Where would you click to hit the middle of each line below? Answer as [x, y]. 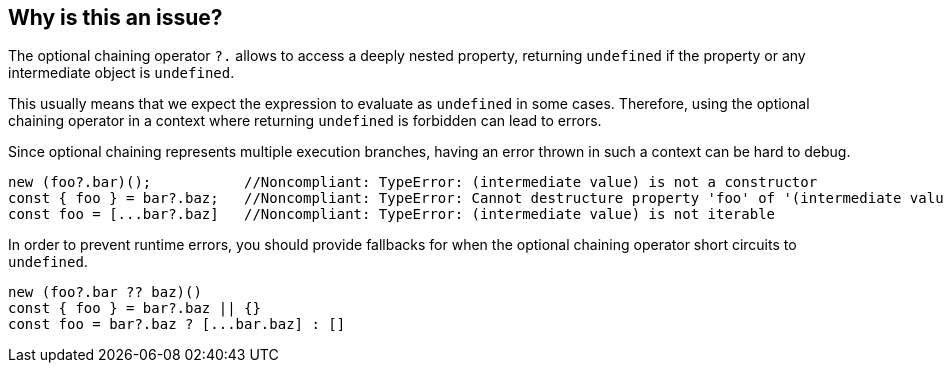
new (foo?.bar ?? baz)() [105, 292]
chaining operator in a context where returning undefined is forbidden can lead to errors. [305, 121]
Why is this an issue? [115, 17]
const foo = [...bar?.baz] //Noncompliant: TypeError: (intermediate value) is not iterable [392, 214]
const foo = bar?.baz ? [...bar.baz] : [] [177, 324]
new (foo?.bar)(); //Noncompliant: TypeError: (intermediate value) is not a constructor [413, 182]
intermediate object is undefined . [121, 73]
